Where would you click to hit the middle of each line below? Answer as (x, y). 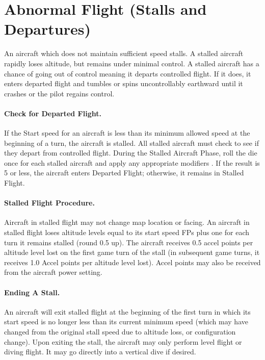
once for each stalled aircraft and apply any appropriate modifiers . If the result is (132, 162)
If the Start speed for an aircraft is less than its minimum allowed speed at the (127, 133)
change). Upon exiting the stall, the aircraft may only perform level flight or (123, 341)
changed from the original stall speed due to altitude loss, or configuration (120, 331)
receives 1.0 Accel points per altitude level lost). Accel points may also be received (132, 262)
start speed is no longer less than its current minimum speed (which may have (126, 322)
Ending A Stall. (32, 292)
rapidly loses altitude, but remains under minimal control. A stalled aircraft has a (132, 63)
